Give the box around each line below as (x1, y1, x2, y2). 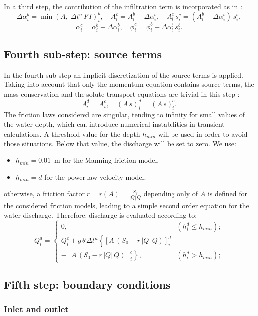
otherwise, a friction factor (4, 188, 85, 199)
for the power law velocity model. (44, 171, 146, 182)
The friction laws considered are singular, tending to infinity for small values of (4, 109, 245, 119)
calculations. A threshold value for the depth (4, 128, 140, 139)
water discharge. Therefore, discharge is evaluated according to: (4, 210, 197, 220)
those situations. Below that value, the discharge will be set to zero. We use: (4, 138, 236, 149)
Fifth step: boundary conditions (4, 276, 171, 292)
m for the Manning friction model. (54, 155, 159, 165)
